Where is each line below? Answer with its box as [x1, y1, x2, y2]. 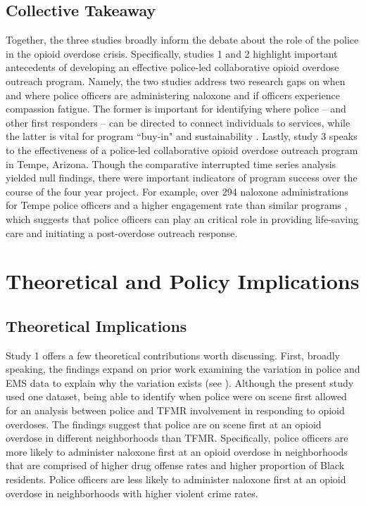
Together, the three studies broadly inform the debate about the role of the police [6, 32, 359, 47]
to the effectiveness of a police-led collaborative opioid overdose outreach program [6, 142, 358, 157]
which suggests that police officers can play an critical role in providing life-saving [6, 211, 359, 226]
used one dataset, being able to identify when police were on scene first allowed [6, 389, 347, 404]
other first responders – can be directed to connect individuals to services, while [6, 115, 351, 129]
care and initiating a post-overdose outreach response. [6, 225, 238, 240]
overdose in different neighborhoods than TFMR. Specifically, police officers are [6, 430, 348, 445]
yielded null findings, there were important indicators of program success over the [6, 170, 358, 185]
